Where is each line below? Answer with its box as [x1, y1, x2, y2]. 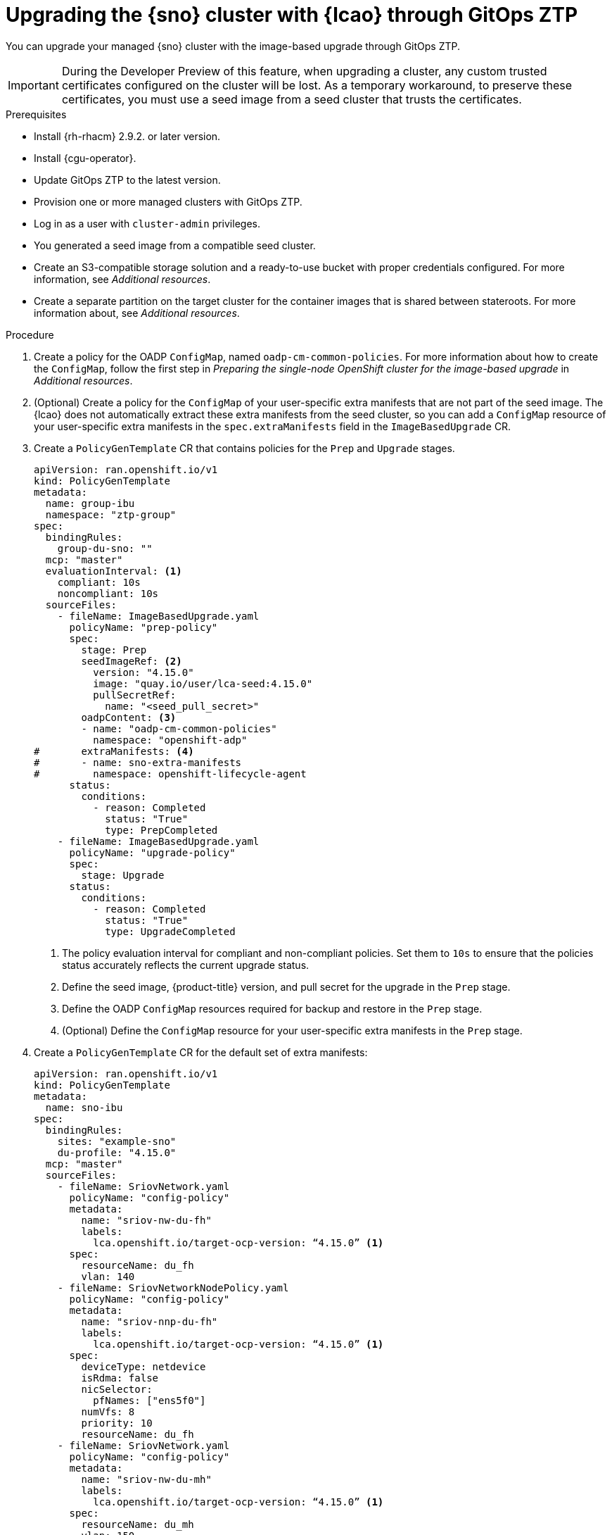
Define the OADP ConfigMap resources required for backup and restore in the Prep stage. [62, 1002, 483, 1015]
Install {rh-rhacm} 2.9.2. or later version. [34, 130, 221, 142]
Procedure [6, 328, 54, 341]
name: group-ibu [45, 497, 135, 509]
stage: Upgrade [81, 869, 165, 881]
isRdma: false [81, 1372, 159, 1384]
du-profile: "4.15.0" [57, 1146, 177, 1158]
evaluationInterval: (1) [45, 565, 182, 577]
